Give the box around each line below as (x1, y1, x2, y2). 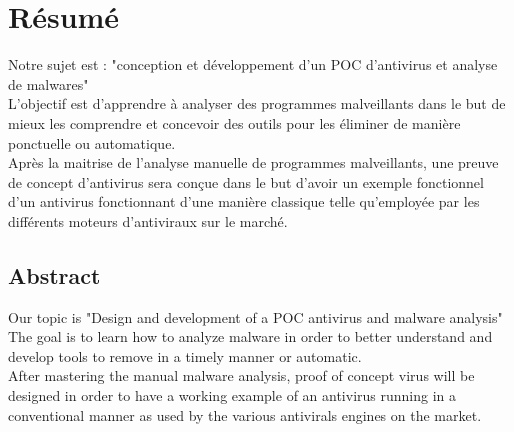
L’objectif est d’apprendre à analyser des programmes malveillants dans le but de (8, 93, 506, 114)
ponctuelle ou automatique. (8, 132, 176, 153)
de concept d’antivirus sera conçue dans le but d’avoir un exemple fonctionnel (8, 171, 484, 192)
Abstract (8, 259, 101, 290)
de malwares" (8, 73, 89, 94)
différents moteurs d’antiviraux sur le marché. (8, 210, 288, 231)
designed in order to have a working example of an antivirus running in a (8, 385, 456, 406)
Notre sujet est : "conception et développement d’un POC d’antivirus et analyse (8, 54, 498, 75)
